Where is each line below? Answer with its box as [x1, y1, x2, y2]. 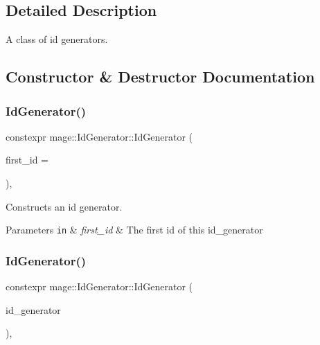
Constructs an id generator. [6, 199, 123, 213]
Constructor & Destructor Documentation [6, 66, 315, 87]
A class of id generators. [6, 32, 108, 46]
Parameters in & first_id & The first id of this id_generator [6, 222, 263, 237]
